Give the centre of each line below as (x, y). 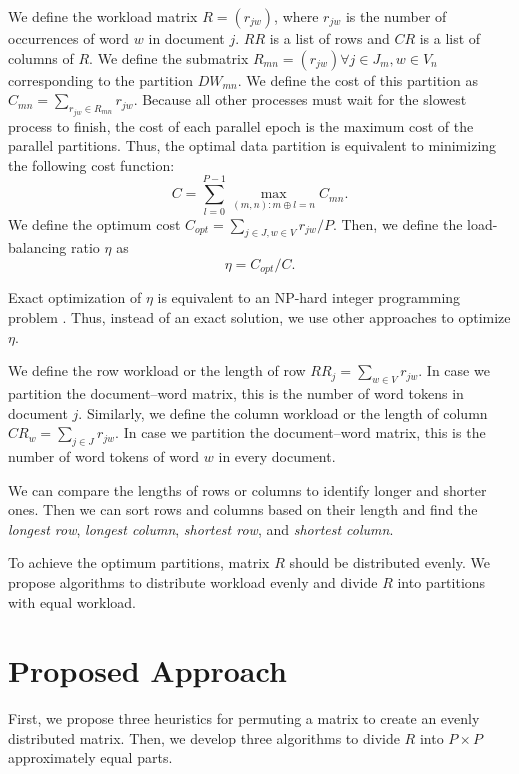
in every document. (277, 455)
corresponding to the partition (100, 79)
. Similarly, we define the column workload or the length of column (283, 412)
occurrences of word (69, 38)
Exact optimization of (75, 297)
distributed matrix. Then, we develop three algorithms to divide (204, 737)
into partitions (441, 581)
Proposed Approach (147, 670)
